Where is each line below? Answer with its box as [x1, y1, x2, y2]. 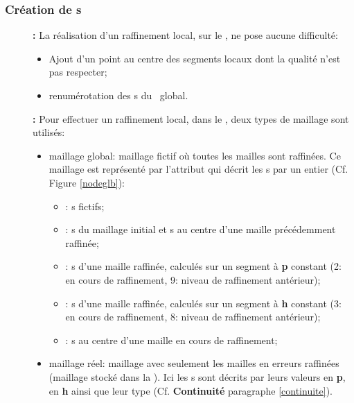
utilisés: [33, 125, 65, 139]
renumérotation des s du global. [48, 88, 188, 102]
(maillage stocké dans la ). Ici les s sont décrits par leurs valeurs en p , [48, 369, 346, 384]
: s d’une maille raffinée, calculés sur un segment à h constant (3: [65, 295, 342, 310]
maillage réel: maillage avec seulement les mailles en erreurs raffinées [48, 356, 339, 370]
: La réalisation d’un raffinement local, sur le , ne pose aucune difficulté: [33, 28, 338, 42]
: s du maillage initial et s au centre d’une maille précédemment [65, 222, 336, 237]
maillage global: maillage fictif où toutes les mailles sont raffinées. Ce [48, 148, 341, 162]
